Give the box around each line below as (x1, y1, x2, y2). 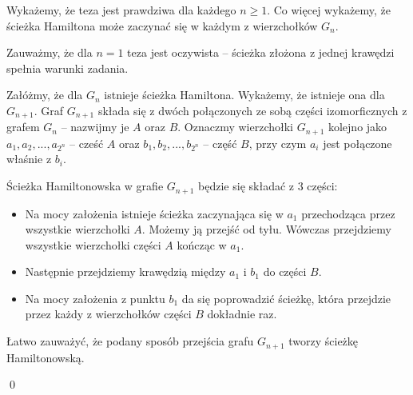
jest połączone (323, 134, 392, 151)
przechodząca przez (301, 205, 395, 221)
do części (263, 263, 307, 280)
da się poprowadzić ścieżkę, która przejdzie (181, 289, 391, 306)
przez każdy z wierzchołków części (25, 305, 192, 322)
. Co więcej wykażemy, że (267, 2, 391, 18)
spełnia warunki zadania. (6, 59, 129, 76)
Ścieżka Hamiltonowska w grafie (6, 178, 164, 194)
